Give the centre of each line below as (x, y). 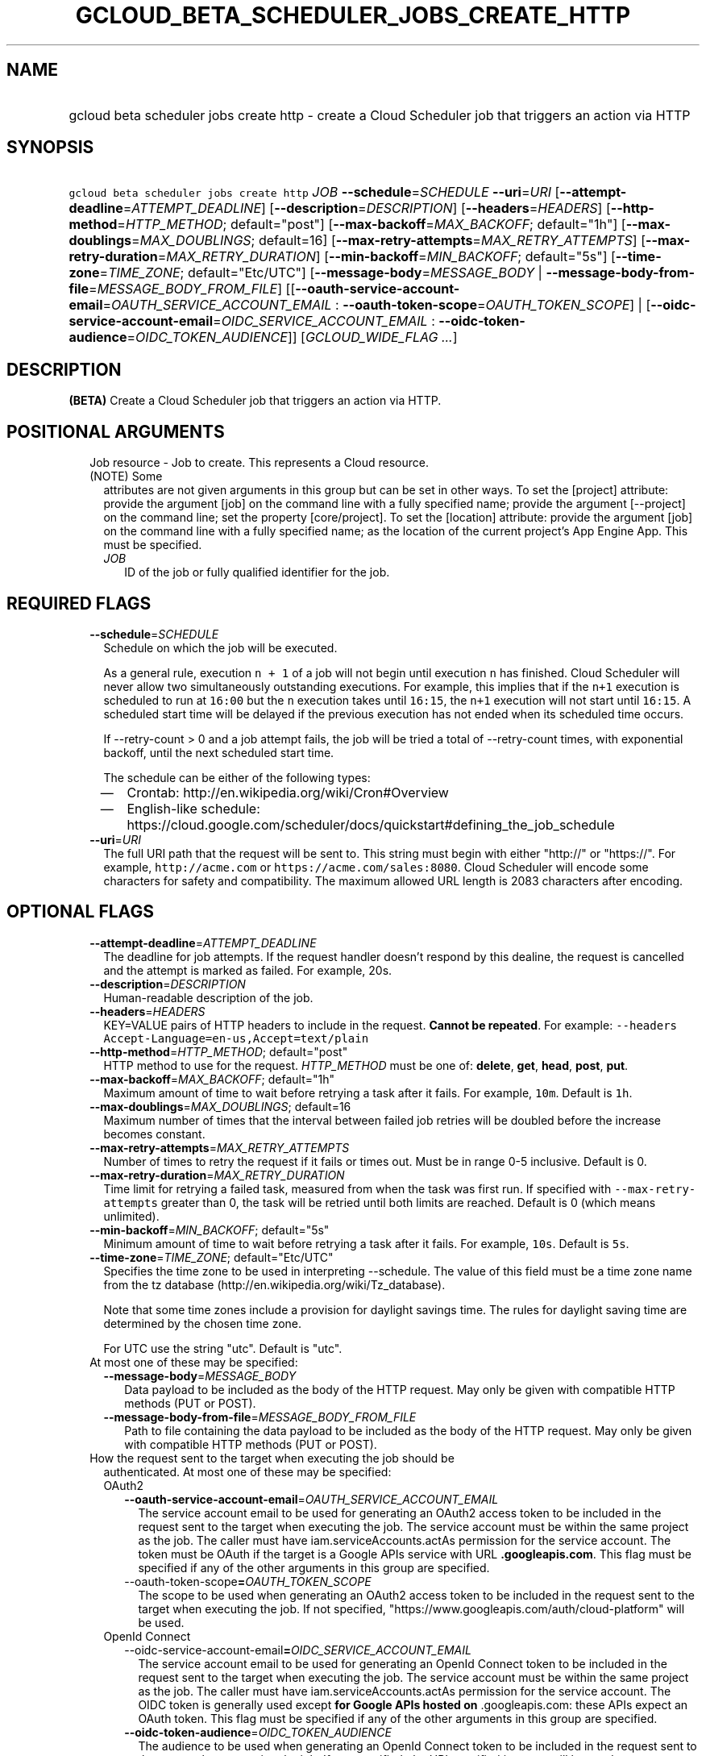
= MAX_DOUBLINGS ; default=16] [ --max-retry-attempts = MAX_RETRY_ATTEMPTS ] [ (388, 241)
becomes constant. (154, 1134)
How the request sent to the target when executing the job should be (272, 1458)
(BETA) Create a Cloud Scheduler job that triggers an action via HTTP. (255, 401)
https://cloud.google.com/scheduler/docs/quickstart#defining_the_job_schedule (371, 824)
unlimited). (131, 1216)
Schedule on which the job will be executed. (220, 647)
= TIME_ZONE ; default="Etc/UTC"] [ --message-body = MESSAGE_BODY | (321, 273)
